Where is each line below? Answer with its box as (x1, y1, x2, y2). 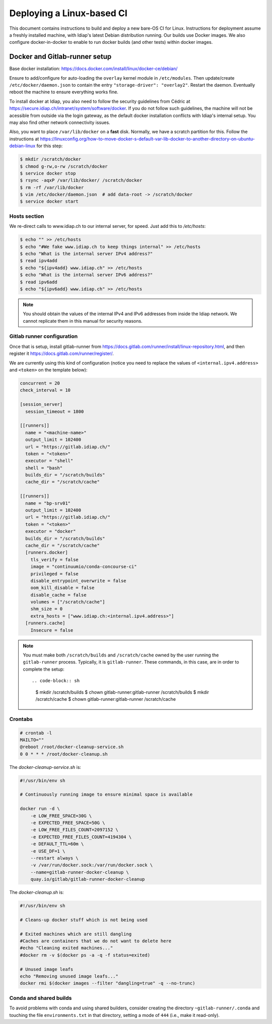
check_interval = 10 (20, 387, 71, 393)
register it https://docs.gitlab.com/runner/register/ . (9, 350, 114, 356)
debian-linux (9, 143, 36, 149)
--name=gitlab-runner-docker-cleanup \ (30, 869, 129, 875)
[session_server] (20, 401, 63, 407)
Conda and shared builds (9, 994, 72, 1001)
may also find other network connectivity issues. (9, 119, 110, 126)
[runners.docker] (25, 550, 68, 556)
